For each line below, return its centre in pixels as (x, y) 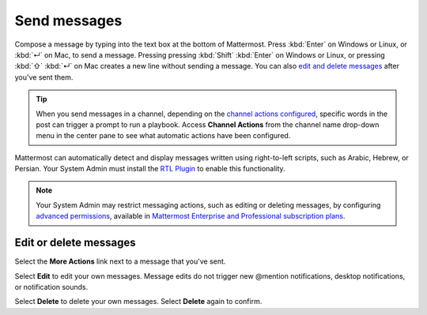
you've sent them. (44, 77)
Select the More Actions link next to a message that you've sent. (120, 261)
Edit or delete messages (75, 243)
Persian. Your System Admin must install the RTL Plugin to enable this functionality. (150, 169)
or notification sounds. (51, 287)
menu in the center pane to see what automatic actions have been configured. (163, 136)
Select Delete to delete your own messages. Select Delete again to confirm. (138, 302)
